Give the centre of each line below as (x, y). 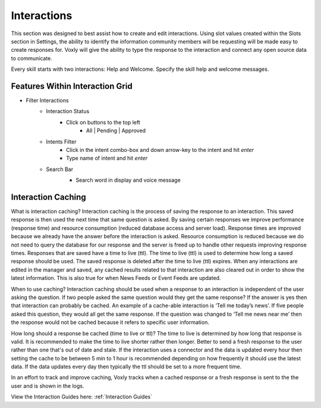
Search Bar (60, 169)
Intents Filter (61, 141)
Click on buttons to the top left (103, 122)
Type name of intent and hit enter (107, 158)
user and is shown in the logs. (48, 386)
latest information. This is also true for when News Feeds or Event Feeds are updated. (116, 278)
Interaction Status (68, 111)
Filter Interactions (47, 101)
